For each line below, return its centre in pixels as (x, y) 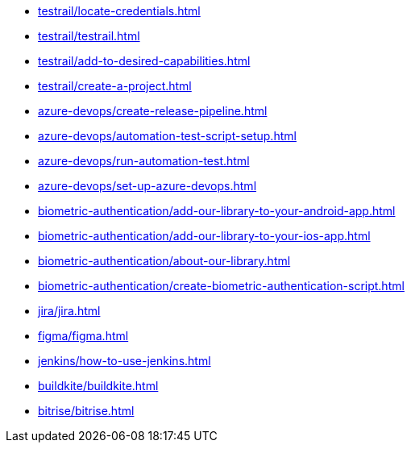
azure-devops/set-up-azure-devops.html (147, 186)
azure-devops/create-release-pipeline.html (153, 111)
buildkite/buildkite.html (98, 386)
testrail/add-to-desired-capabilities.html (144, 61)
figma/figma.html (83, 336)
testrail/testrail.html (89, 36)
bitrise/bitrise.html (86, 411)
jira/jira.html (69, 311)
